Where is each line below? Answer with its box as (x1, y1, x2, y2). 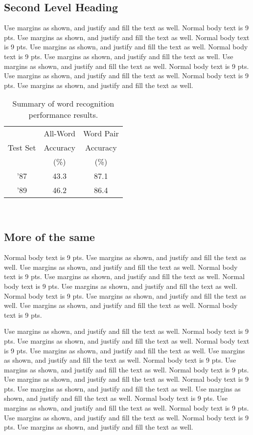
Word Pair (83, 128, 119, 139)
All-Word (44, 128, 75, 139)
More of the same (4, 229, 95, 244)
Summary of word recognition (12, 98, 115, 109)
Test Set (8, 142, 36, 153)
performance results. (28, 109, 98, 121)
